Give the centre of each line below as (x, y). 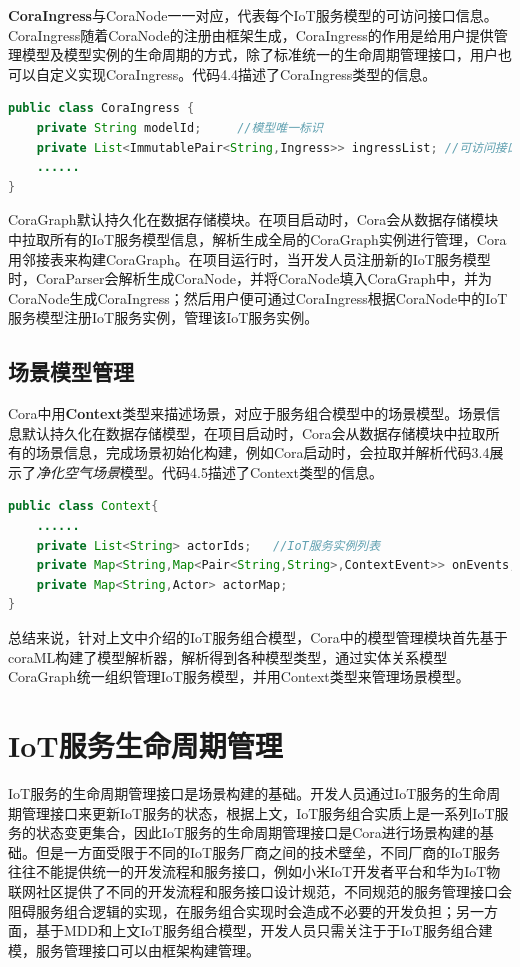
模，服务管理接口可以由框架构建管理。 (134, 949)
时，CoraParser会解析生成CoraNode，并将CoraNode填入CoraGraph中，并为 (250, 278)
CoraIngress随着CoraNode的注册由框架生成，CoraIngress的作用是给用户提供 (251, 34)
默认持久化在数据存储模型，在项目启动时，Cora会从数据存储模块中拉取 (253, 432)
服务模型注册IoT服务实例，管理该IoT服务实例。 (163, 317)
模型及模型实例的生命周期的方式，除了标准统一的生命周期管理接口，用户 (259, 54)
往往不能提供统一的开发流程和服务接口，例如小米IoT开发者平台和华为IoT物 (254, 871)
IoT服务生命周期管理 (145, 745)
